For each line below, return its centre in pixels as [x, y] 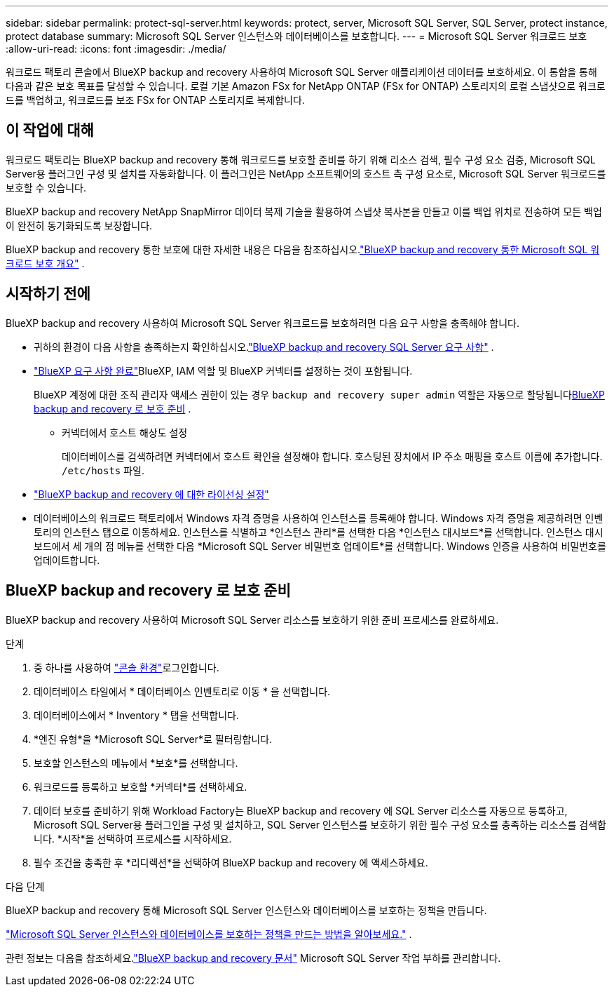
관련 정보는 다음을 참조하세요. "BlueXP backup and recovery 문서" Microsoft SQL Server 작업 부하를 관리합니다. [253, 958]
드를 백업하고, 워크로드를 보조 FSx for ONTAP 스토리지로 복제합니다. [155, 100]
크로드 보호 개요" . [45, 263]
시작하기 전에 [48, 294]
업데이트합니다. [67, 560]
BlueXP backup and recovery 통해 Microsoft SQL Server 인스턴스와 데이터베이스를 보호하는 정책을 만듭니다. [246, 910]
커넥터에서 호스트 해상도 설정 [125, 432]
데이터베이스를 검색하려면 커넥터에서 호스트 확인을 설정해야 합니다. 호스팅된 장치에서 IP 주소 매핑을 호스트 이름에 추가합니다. [332, 456]
